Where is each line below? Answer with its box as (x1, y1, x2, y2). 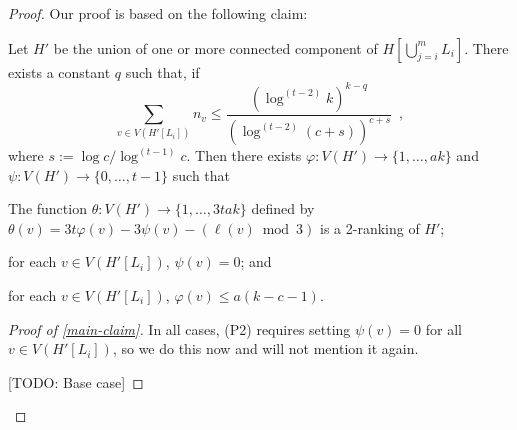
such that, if (125, 61, 200, 82)
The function (8, 198, 87, 219)
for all (425, 318, 462, 339)
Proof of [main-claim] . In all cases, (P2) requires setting (8, 318, 351, 339)
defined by (251, 198, 315, 219)
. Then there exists (186, 145, 302, 166)
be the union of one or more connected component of (53, 37, 378, 58)
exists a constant (8, 61, 111, 82)
